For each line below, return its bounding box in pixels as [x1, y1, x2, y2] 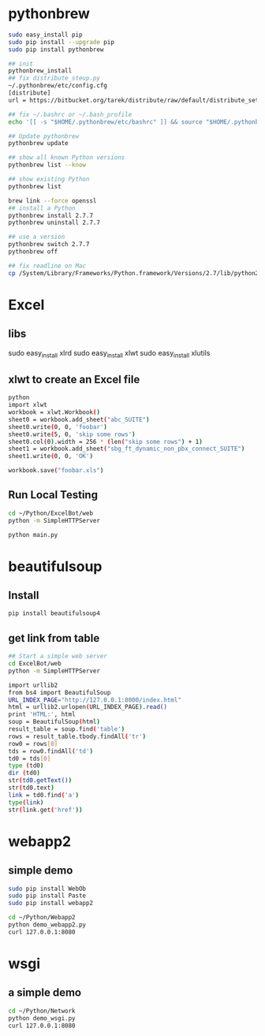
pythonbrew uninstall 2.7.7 [8, 218, 101, 227]
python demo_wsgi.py [8, 1014, 77, 1022]
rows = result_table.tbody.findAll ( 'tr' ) [8, 732, 147, 740]
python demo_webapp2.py [8, 921, 87, 929]
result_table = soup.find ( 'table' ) [8, 725, 125, 733]
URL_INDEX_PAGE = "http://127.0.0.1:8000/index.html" [8, 695, 181, 704]
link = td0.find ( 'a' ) [8, 791, 80, 799]
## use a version [8, 233, 65, 241]
